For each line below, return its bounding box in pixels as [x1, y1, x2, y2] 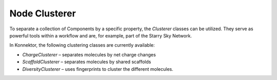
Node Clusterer [9, 8, 76, 19]
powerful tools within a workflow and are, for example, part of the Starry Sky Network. [9, 32, 192, 38]
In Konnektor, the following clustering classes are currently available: [9, 42, 155, 48]
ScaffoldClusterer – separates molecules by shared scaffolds [22, 59, 151, 65]
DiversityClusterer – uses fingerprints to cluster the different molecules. [22, 66, 174, 72]
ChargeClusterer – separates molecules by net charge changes [22, 51, 156, 57]
